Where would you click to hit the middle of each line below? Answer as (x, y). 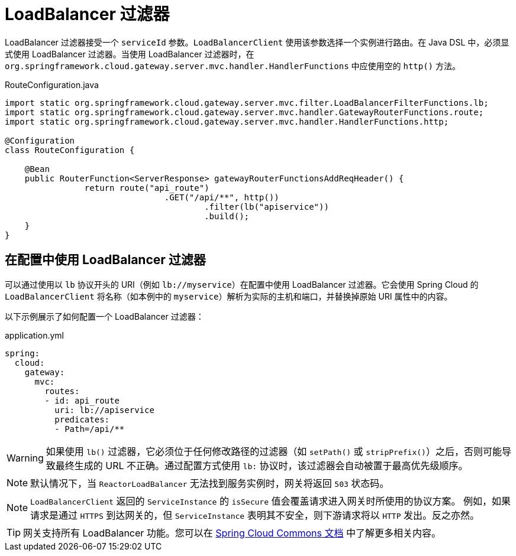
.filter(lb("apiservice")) (267, 207)
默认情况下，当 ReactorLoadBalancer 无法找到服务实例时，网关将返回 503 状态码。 (210, 483)
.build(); (227, 216)
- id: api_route (82, 400)
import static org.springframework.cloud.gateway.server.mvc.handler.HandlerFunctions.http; (227, 121)
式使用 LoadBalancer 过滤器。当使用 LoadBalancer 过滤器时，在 (130, 54)
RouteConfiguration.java (52, 84)
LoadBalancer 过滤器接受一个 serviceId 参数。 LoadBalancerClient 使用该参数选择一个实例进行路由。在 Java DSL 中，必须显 (257, 42)
